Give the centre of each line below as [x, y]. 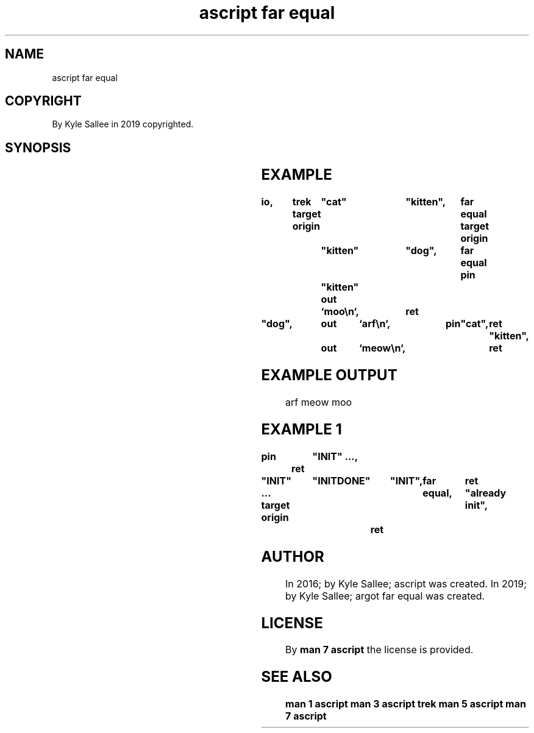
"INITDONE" [341, 480]
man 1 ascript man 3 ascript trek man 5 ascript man [406, 704]
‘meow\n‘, [382, 348]
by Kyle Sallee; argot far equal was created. [385, 596]
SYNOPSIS [38, 147]
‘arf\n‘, [375, 324]
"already [486, 493]
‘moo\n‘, [340, 312]
